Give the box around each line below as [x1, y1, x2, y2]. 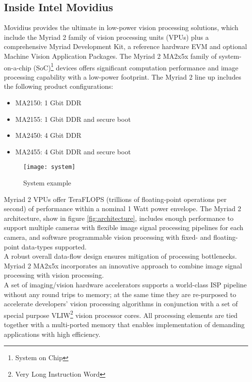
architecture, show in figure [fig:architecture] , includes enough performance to [4, 213, 234, 223]
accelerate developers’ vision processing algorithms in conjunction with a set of [4, 299, 238, 309]
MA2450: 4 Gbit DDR [15, 130, 81, 140]
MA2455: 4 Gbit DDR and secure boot [15, 146, 131, 156]
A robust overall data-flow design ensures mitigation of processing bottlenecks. [4, 251, 237, 261]
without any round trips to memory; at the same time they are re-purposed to [4, 289, 236, 299]
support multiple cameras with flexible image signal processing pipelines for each [4, 222, 244, 233]
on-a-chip [4, 62, 31, 72]
